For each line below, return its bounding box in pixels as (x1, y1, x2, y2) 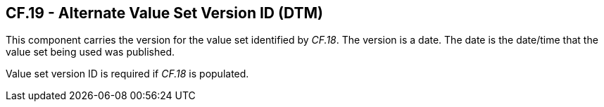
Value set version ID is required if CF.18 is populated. (6, 68, 249, 80)
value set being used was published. (6, 46, 175, 58)
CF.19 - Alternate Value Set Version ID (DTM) (6, 4, 323, 22)
